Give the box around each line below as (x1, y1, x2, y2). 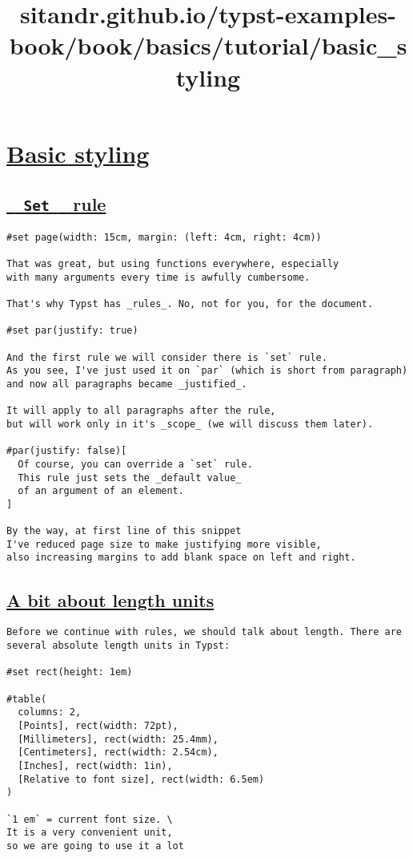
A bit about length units (6, 587, 215, 612)
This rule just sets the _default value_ (18, 471, 242, 484)
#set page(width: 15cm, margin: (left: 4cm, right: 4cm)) (6, 231, 322, 243)
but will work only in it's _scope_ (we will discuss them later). (6, 418, 374, 430)
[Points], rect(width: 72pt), (18, 719, 178, 731)
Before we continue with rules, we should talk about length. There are (6, 626, 402, 638)
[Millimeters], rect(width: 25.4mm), (18, 733, 219, 745)
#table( (6, 693, 47, 705)
